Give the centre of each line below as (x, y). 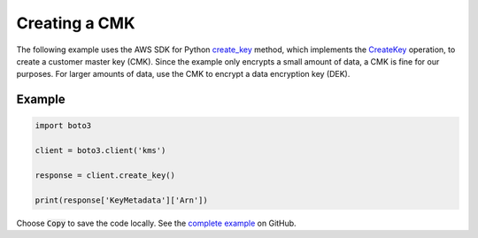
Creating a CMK (76, 23)
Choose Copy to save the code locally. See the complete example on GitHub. (156, 223)
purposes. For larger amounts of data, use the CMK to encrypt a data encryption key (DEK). (183, 74)
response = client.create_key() (105, 175)
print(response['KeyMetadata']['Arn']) (121, 200)
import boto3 (63, 126)
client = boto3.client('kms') (100, 151)
